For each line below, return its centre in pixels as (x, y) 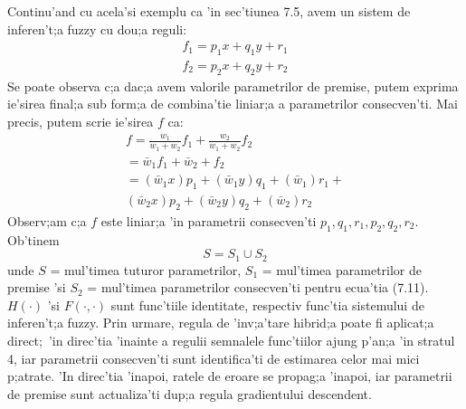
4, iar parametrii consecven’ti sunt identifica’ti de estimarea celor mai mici (214, 358)
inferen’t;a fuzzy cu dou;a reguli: (97, 29)
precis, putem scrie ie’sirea (81, 122)
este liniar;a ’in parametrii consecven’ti (209, 220)
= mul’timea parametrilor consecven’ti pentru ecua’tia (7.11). (258, 287)
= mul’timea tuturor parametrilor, (146, 269)
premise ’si (37, 287)
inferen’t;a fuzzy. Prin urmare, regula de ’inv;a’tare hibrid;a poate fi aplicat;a (221, 323)
